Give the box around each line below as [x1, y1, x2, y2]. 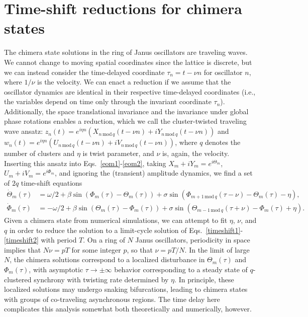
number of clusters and [4, 148, 75, 158]
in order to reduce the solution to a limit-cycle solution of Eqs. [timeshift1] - [9, 224, 243, 235]
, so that [127, 244, 153, 255]
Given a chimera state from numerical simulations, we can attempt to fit [4, 214, 228, 225]
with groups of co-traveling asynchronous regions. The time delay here [4, 293, 220, 304]
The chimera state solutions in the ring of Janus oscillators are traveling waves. [4, 47, 248, 57]
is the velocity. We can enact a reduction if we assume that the [37, 76, 231, 87]
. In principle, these [174, 274, 234, 284]
